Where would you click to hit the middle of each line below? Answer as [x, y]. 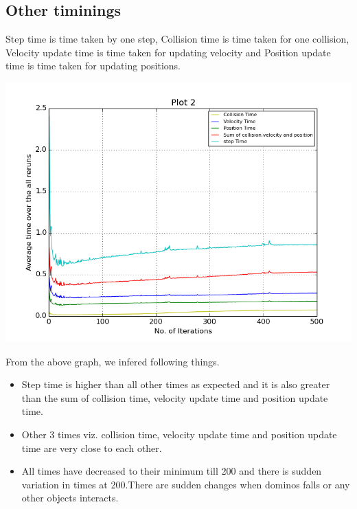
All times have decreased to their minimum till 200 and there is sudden [172, 471]
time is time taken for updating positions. [93, 66]
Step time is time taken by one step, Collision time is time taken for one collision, [177, 39]
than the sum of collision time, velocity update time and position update [175, 397]
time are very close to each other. [92, 448]
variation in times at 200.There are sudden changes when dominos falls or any [186, 484]
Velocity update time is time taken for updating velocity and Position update [168, 52]
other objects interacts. [70, 498]
